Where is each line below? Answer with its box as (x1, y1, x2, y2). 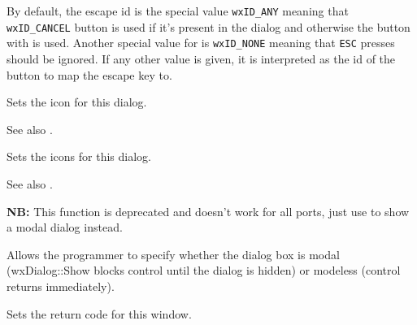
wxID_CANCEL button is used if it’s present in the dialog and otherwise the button (7, 18, 410, 35)
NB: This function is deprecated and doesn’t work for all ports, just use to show (7, 202, 410, 219)
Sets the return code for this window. (7, 305, 192, 322)
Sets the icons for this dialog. (7, 148, 151, 165)
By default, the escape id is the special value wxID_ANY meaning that (7, 2, 349, 19)
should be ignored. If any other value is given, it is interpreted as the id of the (7, 50, 396, 67)
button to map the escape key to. (7, 66, 172, 83)
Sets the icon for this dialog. (7, 93, 147, 110)
